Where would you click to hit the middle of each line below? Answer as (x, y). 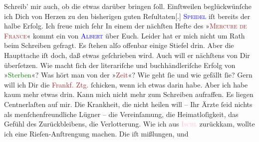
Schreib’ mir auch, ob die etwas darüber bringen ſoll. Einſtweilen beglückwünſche (128, 6)
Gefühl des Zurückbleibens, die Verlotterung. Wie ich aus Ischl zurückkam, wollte (129, 124)
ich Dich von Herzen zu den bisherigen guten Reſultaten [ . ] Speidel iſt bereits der (127, 16)
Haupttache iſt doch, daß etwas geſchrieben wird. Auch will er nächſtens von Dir (127, 55)
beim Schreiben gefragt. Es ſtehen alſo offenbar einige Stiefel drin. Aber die (119, 45)
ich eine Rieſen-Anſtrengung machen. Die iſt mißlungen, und (96, 133)
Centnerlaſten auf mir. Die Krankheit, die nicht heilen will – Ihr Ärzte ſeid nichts (128, 104)
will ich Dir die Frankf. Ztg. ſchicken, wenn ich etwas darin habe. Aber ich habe (126, 84)
